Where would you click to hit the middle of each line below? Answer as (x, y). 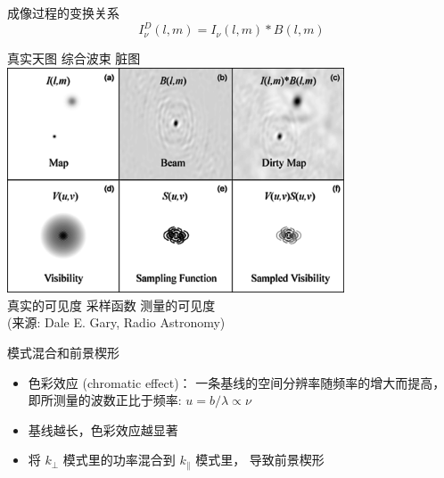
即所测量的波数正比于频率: (105, 400)
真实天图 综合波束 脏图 (74, 58)
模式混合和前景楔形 (63, 352)
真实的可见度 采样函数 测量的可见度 (111, 305)
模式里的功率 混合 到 (119, 460)
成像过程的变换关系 (63, 12)
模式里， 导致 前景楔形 (260, 460)
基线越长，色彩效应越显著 (103, 429)
